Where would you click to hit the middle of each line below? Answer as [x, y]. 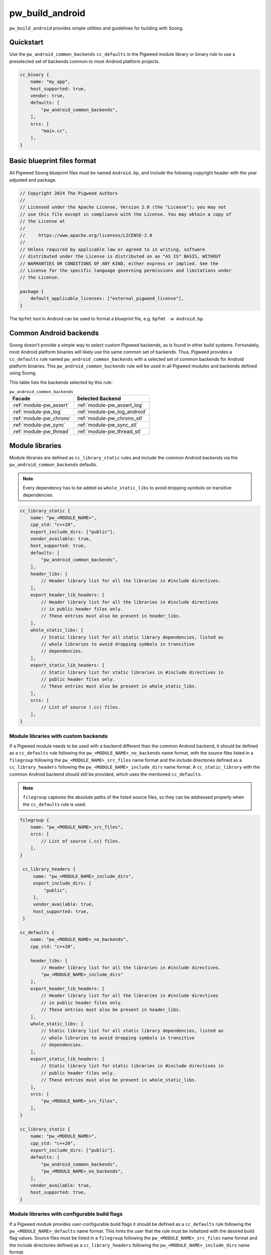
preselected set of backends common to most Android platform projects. [85, 61]
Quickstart [26, 42]
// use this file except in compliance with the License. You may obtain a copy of [126, 214]
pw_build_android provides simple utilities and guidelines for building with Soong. [96, 28]
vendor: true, [48, 96]
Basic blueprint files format [53, 161]
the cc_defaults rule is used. [54, 804]
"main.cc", [54, 131]
